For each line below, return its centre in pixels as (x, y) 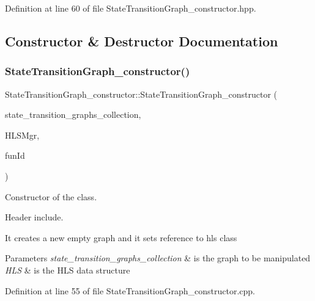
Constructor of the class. (51, 196)
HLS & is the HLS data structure (68, 270)
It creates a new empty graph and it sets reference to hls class (121, 237)
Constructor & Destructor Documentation (142, 41)
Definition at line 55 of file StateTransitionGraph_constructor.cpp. (130, 290)
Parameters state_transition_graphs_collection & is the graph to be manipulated (158, 258)
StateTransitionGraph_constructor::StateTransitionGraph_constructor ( (141, 94)
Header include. (34, 217)
